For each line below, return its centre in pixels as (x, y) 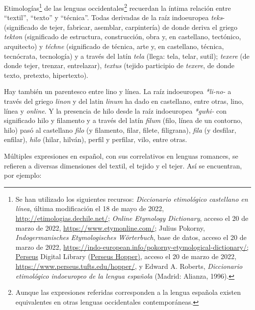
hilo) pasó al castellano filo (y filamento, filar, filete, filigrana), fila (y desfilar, (120, 130)
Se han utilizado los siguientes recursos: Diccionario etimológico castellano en (132, 199)
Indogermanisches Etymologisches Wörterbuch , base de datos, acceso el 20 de (131, 237)
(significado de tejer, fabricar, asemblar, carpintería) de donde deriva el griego (121, 27)
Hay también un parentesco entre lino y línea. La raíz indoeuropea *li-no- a (118, 91)
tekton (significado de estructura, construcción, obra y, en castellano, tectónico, (123, 36)
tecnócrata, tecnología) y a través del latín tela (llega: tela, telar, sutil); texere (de (127, 56)
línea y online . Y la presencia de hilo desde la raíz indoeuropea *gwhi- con (115, 110)
